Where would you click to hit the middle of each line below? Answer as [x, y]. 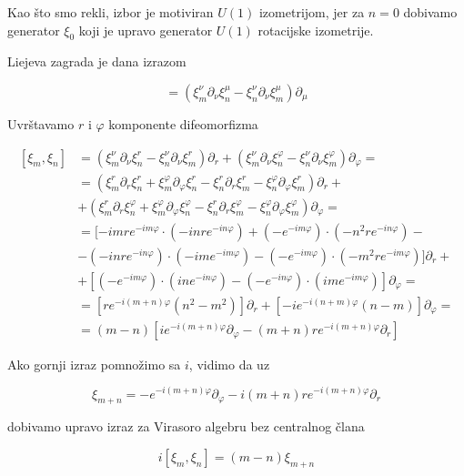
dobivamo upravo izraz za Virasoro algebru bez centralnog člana [186, 426]
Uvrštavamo [41, 123]
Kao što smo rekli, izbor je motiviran [111, 12]
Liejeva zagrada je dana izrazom [97, 61]
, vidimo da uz [229, 364]
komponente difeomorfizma [183, 123]
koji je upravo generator [146, 30]
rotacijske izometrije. [316, 30]
